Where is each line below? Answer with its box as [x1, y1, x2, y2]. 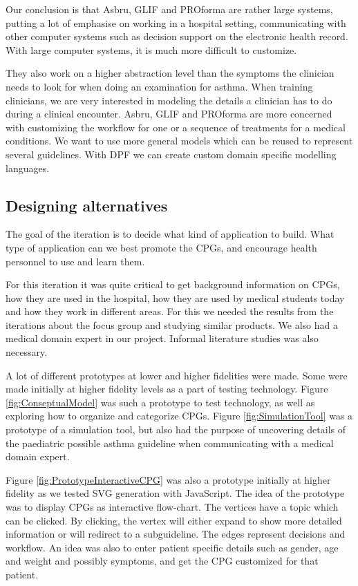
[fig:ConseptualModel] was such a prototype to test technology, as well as [6, 395, 315, 409]
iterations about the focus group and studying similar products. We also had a [6, 317, 338, 332]
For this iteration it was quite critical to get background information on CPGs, [6, 277, 340, 292]
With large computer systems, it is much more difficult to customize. [6, 42, 297, 57]
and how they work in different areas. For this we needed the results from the [6, 304, 334, 319]
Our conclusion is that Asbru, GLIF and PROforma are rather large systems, [6, 2, 333, 16]
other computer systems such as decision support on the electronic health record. [6, 29, 348, 44]
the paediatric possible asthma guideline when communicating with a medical [6, 435, 334, 450]
